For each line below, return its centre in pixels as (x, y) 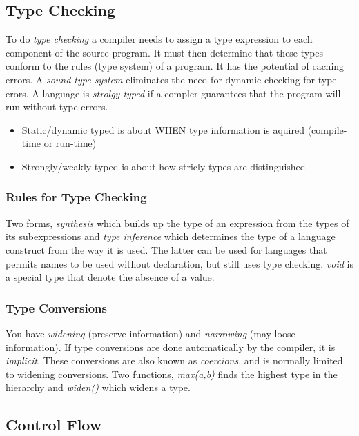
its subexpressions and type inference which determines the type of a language (171, 236)
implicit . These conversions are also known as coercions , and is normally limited (174, 360)
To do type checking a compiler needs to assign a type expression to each (159, 39)
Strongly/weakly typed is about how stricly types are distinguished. (165, 166)
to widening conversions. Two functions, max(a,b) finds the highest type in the (172, 374)
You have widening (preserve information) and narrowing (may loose (151, 333)
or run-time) (70, 143)
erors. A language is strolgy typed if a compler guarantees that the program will (173, 93)
